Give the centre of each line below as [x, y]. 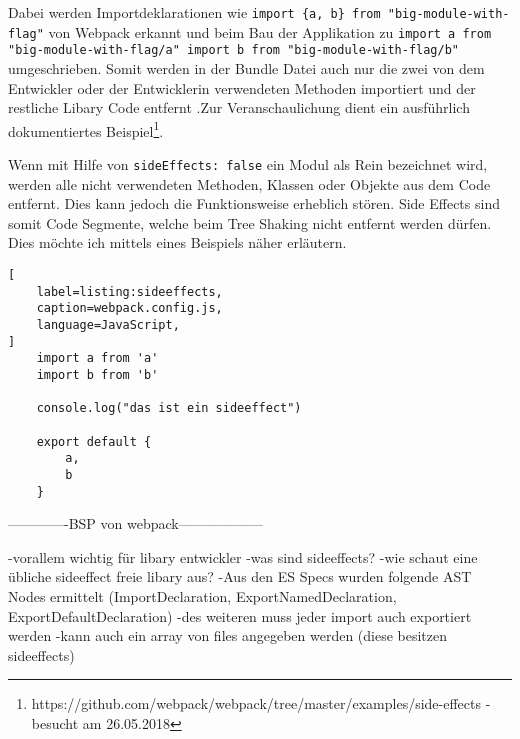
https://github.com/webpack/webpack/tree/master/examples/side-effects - [261, 703]
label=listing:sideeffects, [129, 291]
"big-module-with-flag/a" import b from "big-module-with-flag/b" [234, 50]
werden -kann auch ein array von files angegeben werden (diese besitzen [228, 635]
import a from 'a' [97, 358]
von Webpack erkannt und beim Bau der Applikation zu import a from [270, 31]
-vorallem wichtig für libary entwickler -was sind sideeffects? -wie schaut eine [243, 556]
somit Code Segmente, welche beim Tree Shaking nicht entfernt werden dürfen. [250, 222]
